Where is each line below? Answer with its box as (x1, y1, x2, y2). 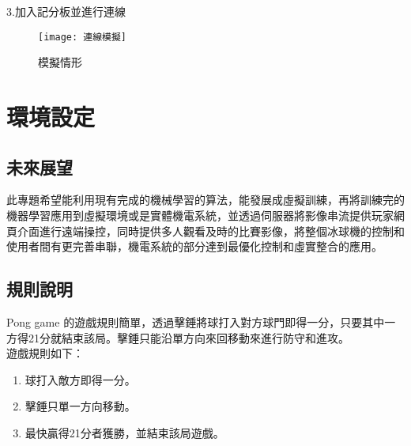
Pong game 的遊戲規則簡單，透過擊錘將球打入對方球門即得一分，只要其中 (6, 314, 385, 330)
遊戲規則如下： (6, 345, 84, 361)
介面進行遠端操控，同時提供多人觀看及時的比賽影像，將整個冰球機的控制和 (17, 222, 405, 239)
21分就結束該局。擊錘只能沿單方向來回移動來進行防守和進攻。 (28, 329, 349, 346)
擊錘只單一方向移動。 (25, 398, 136, 414)
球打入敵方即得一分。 (25, 371, 136, 387)
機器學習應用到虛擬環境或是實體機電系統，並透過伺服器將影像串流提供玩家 (6, 207, 394, 224)
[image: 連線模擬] (38, 31, 126, 43)
